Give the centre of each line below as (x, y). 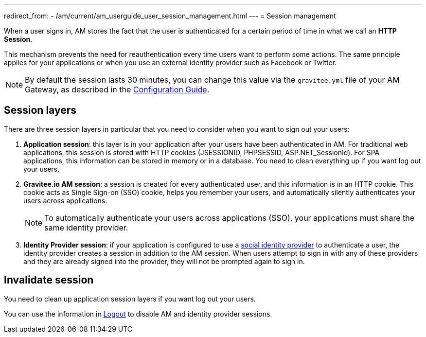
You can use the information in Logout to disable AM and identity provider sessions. (138, 314)
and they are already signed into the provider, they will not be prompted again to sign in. (164, 261)
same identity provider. (86, 227)
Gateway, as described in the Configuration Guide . (117, 89)
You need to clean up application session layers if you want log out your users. (130, 299)
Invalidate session (49, 280)
